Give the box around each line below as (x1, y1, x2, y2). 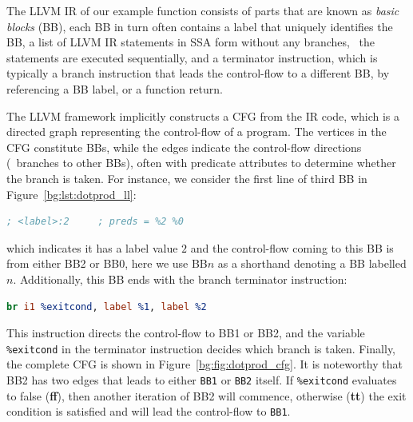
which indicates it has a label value (6, 239, 178, 256)
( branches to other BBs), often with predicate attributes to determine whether (6, 154, 396, 171)
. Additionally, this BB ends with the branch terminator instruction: (13, 270, 347, 287)
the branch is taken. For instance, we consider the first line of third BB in (6, 169, 367, 186)
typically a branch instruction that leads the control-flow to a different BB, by (6, 65, 390, 82)
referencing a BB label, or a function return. (6, 80, 223, 97)
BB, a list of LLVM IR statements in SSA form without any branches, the (6, 34, 375, 50)
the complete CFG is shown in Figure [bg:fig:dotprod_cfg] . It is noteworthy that (6, 356, 403, 372)
